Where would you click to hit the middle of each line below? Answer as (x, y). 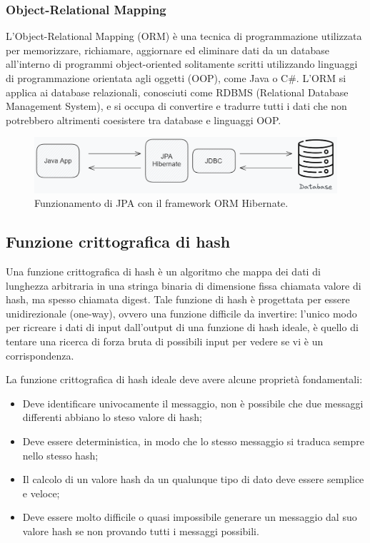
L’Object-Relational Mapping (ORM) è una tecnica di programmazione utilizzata (184, 36)
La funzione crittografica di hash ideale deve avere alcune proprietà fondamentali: (184, 379)
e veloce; (41, 493)
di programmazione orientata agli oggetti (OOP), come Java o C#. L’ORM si (176, 78)
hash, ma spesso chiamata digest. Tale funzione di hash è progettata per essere (178, 299)
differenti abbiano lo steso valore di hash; (112, 417)
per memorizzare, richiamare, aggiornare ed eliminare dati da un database (168, 50)
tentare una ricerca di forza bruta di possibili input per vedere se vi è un (165, 341)
